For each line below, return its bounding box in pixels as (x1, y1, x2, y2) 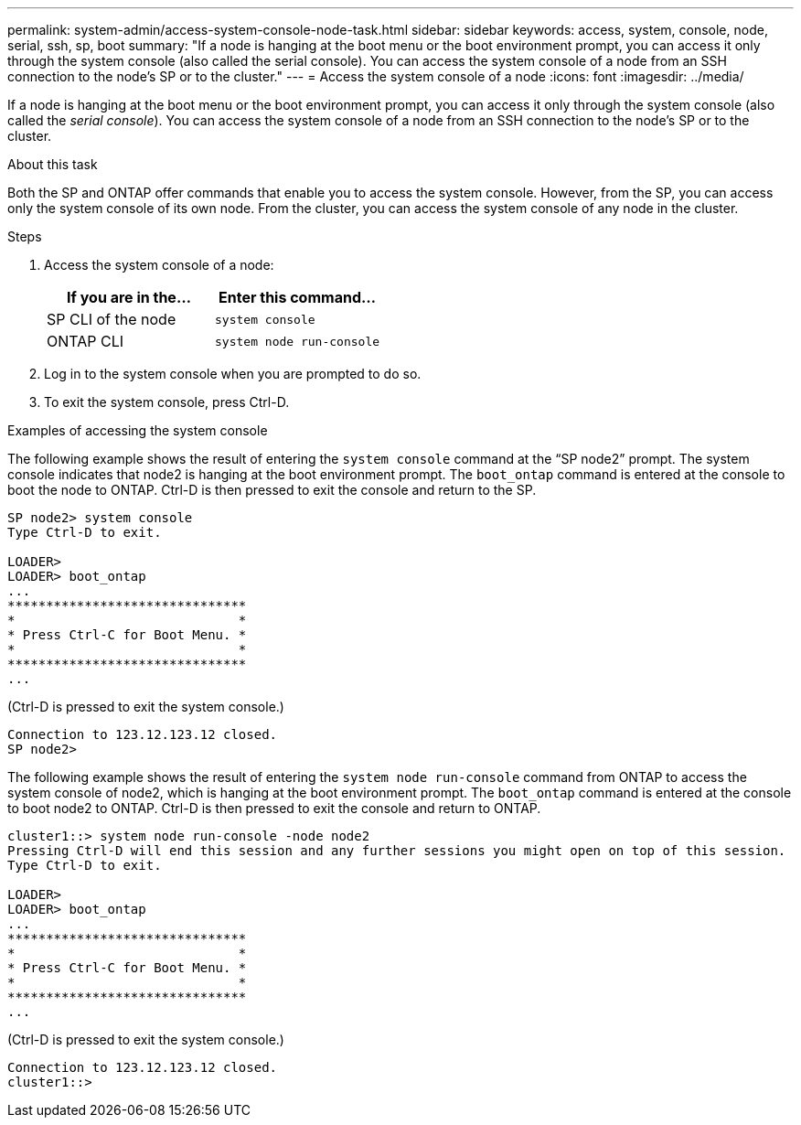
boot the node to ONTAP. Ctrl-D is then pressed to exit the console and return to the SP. (7, 482, 537, 498)
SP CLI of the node (47, 310, 176, 328)
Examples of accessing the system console (7, 423, 268, 438)
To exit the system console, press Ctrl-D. (44, 394, 290, 410)
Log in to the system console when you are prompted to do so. (44, 366, 422, 381)
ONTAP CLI (47, 332, 124, 350)
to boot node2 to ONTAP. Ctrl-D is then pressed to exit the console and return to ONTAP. (7, 800, 541, 816)
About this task (7, 156, 98, 172)
